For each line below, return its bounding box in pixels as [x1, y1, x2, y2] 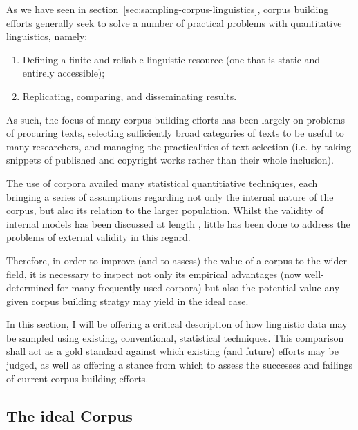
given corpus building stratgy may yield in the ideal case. [6, 293, 249, 308]
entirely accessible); [22, 66, 105, 80]
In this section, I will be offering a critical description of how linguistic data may [6, 317, 348, 331]
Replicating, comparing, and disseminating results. [22, 88, 237, 103]
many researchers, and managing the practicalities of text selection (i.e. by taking [6, 139, 351, 153]
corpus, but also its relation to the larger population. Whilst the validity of [6, 203, 324, 217]
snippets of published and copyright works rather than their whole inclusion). [6, 153, 334, 167]
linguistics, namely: [6, 29, 88, 43]
